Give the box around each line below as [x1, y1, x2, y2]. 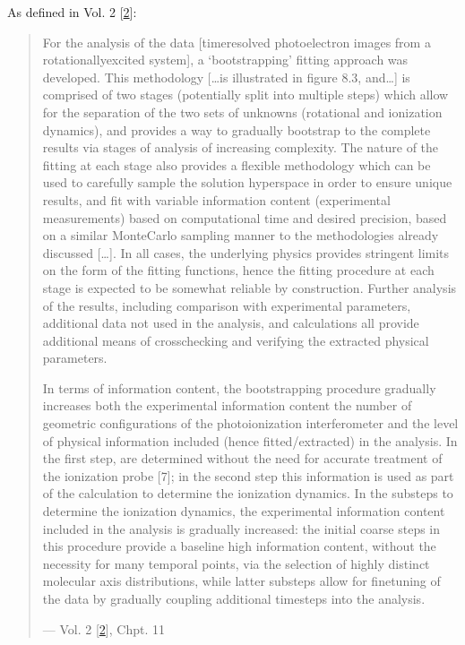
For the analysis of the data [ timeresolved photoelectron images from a [42, 32, 431, 51]
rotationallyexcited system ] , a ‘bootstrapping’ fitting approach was [42, 50, 409, 69]
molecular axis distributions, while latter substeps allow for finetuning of [42, 572, 441, 590]
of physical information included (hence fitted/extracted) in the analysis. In [42, 431, 458, 450]
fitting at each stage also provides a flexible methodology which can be [42, 155, 431, 174]
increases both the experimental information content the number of [42, 396, 412, 415]
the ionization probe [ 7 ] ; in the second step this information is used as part [42, 466, 454, 485]
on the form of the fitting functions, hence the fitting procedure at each [42, 261, 435, 279]
